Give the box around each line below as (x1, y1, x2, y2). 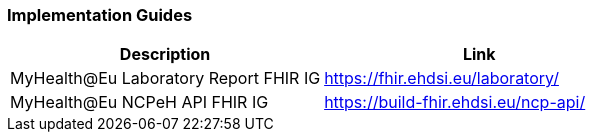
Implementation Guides (7, 5, 193, 25)
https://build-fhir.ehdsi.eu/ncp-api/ (324, 92, 586, 113)
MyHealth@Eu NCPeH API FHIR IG (10, 92, 269, 113)
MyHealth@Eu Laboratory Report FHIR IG (10, 68, 321, 89)
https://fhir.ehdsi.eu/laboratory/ (324, 68, 559, 89)
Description (119, 44, 211, 65)
